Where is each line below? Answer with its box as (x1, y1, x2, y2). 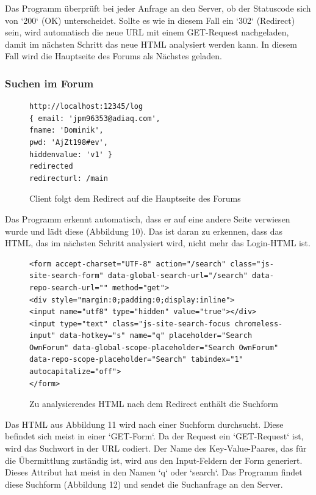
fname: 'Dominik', (29, 126, 104, 135)
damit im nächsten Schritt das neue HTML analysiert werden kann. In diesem (5, 37, 297, 50)
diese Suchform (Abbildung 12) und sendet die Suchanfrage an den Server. (5, 477, 283, 490)
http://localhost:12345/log (29, 102, 143, 111)
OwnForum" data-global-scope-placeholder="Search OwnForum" (29, 343, 279, 352)
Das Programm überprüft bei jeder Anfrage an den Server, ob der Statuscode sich (5, 2, 311, 14)
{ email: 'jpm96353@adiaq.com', (29, 114, 160, 123)
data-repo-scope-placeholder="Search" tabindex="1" (29, 355, 243, 364)
